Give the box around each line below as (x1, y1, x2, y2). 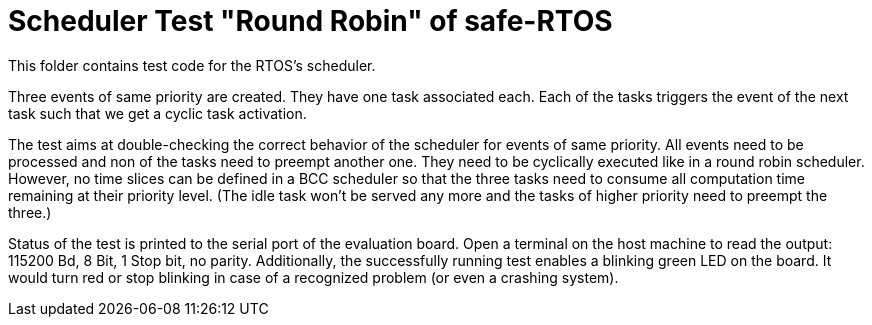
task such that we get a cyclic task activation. (8, 104, 307, 122)
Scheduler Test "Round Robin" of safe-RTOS (8, 4, 613, 38)
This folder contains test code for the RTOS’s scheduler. (8, 56, 376, 74)
